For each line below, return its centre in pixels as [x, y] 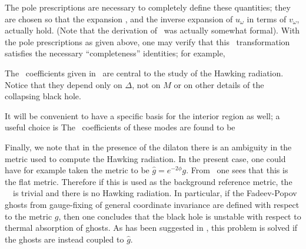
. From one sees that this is [237, 170]
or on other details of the [219, 84]
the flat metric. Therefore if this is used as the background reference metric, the [149, 181]
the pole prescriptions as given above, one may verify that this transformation [147, 41]
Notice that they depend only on [64, 84]
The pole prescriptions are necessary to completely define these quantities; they [148, 7]
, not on [146, 84]
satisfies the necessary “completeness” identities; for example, [115, 53]
